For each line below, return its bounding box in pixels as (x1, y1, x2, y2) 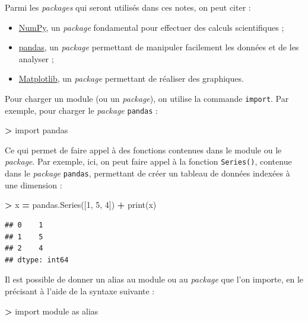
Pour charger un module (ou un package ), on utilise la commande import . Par (5, 92, 289, 104)
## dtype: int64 (5, 255, 69, 264)
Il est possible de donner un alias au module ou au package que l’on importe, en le (5, 273, 304, 285)
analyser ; (18, 52, 54, 65)
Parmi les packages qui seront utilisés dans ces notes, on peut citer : (5, 1, 251, 13)
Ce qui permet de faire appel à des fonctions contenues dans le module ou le (5, 143, 282, 156)
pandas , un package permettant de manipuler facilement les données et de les (18, 41, 299, 53)
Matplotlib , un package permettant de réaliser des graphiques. (18, 72, 244, 85)
